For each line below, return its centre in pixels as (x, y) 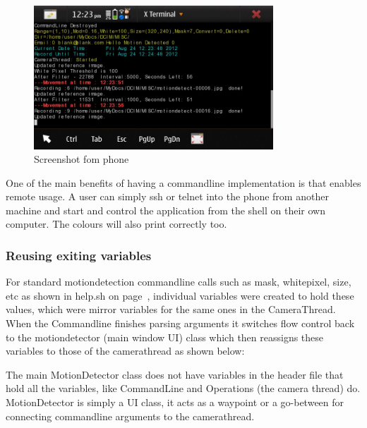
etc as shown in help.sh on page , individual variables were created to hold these (180, 295)
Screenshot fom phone (82, 159)
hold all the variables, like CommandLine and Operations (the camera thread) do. (183, 388)
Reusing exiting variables (79, 255)
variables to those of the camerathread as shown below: (125, 351)
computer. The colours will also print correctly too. (116, 224)
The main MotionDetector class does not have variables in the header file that (175, 374)
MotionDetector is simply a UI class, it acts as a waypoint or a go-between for (175, 402)
